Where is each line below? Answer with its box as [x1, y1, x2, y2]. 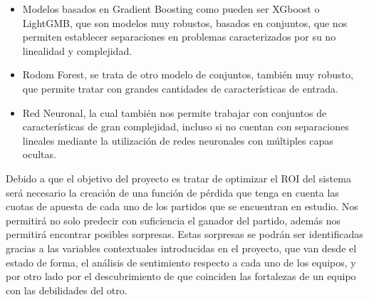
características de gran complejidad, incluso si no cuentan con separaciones [22, 119, 349, 134]
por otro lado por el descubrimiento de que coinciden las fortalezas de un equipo [6, 269, 356, 284]
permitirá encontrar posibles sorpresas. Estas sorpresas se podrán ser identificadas [6, 227, 363, 242]
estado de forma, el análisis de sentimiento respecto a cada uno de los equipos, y [6, 254, 356, 269]
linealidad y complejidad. [22, 43, 132, 58]
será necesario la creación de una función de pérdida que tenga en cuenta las [6, 185, 339, 200]
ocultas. [22, 147, 56, 162]
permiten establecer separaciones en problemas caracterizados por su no [22, 29, 336, 44]
